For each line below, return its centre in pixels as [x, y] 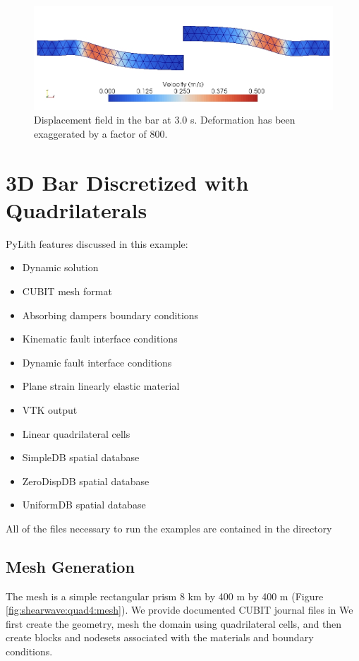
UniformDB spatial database [84, 505]
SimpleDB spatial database [81, 457]
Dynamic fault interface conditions [97, 362]
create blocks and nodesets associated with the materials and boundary [160, 637]
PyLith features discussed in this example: [97, 243]
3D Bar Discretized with [127, 182]
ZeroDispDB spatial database [86, 481]
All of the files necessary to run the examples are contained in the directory [169, 528]
